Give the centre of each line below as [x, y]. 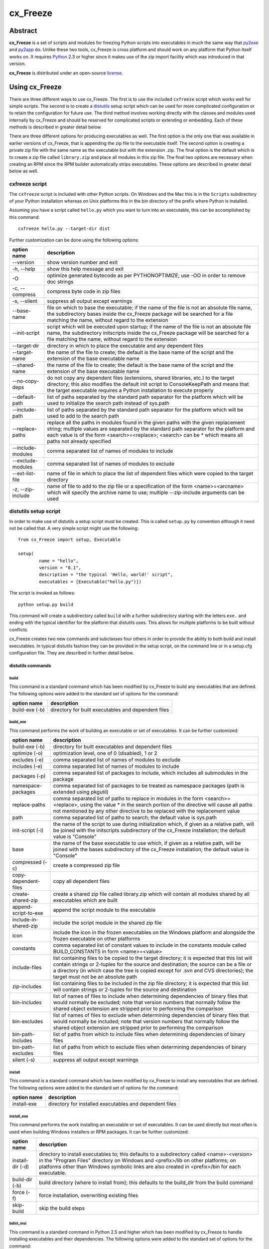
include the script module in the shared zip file [107, 923]
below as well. [24, 171]
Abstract [23, 31]
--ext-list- [24, 473]
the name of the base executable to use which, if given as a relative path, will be [147, 843]
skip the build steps [62, 1208]
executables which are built [85, 900]
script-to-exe [28, 913]
